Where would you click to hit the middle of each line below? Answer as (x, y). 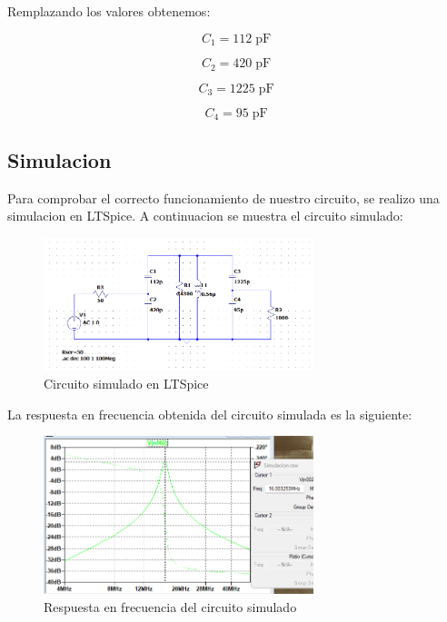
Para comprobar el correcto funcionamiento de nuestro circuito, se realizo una (223, 197)
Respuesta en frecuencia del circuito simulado (170, 607)
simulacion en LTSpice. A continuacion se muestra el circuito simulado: (205, 216)
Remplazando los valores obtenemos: (109, 11)
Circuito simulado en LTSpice (126, 384)
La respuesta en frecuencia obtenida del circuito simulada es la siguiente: (210, 414)
